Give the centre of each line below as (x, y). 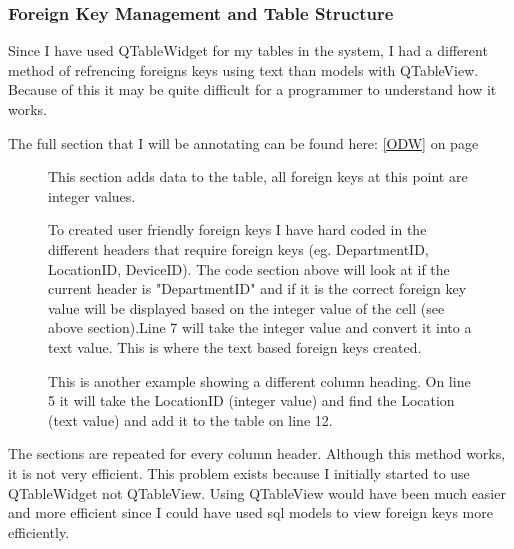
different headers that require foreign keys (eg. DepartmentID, (238, 248)
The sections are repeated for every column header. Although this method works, (257, 453)
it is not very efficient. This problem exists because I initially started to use (239, 472)
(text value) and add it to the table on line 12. (190, 419)
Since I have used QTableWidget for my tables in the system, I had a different (248, 50)
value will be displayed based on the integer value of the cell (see (246, 307)
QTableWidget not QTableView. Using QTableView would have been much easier (257, 492)
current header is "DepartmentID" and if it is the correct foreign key (257, 288)
